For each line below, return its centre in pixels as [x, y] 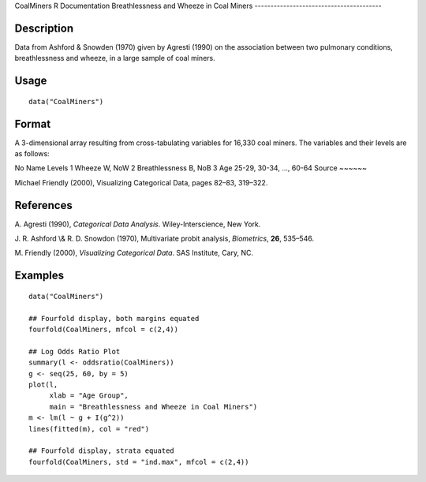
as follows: [32, 153]
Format [33, 123]
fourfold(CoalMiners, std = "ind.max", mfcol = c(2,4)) [139, 462]
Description [44, 28]
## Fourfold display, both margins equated [114, 318]
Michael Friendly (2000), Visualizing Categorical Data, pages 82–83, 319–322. [141, 182]
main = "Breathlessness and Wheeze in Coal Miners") [153, 407]
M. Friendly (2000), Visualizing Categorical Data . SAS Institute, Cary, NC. [134, 253]
